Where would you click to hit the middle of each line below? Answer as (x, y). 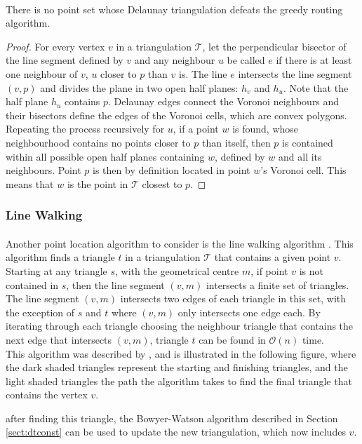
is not (311, 270)
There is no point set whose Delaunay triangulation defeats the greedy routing (174, 9)
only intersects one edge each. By (249, 312)
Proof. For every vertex (55, 46)
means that (30, 183)
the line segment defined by (65, 60)
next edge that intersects (59, 339)
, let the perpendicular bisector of (274, 46)
